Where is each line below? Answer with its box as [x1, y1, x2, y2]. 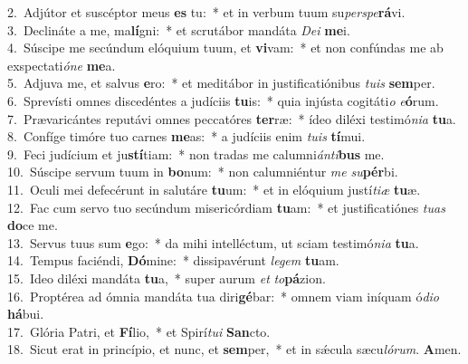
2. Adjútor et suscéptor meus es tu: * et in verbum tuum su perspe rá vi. [7, 3, 406, 21]
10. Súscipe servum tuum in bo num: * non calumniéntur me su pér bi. [7, 162, 398, 181]
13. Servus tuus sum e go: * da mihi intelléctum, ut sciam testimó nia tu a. [7, 233, 419, 252]
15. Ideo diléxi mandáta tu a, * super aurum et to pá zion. [7, 268, 326, 287]
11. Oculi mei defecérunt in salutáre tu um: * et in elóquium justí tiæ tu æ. [7, 179, 421, 198]
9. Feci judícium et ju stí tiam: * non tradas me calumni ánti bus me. [7, 144, 385, 163]
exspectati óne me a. [7, 55, 116, 74]
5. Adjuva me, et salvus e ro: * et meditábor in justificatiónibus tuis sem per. [7, 73, 435, 92]
